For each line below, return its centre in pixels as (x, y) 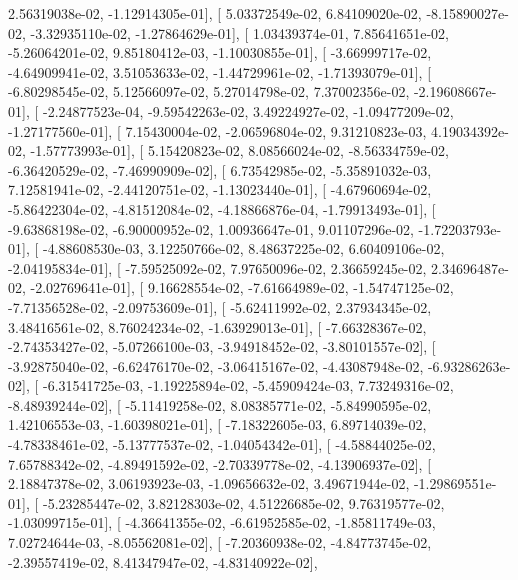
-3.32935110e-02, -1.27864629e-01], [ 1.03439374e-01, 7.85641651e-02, (239, 32)
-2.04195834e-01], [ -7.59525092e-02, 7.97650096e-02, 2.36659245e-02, (217, 267)
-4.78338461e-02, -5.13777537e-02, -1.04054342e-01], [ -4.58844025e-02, (222, 444)
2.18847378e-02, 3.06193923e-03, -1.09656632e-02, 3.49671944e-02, (209, 483)
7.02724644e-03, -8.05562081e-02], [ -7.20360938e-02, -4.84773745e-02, (220, 542)
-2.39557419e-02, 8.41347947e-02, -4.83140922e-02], (163, 561)
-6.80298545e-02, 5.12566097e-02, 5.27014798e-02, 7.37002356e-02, (209, 91)
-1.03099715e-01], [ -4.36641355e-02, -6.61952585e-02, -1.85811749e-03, (222, 522)
